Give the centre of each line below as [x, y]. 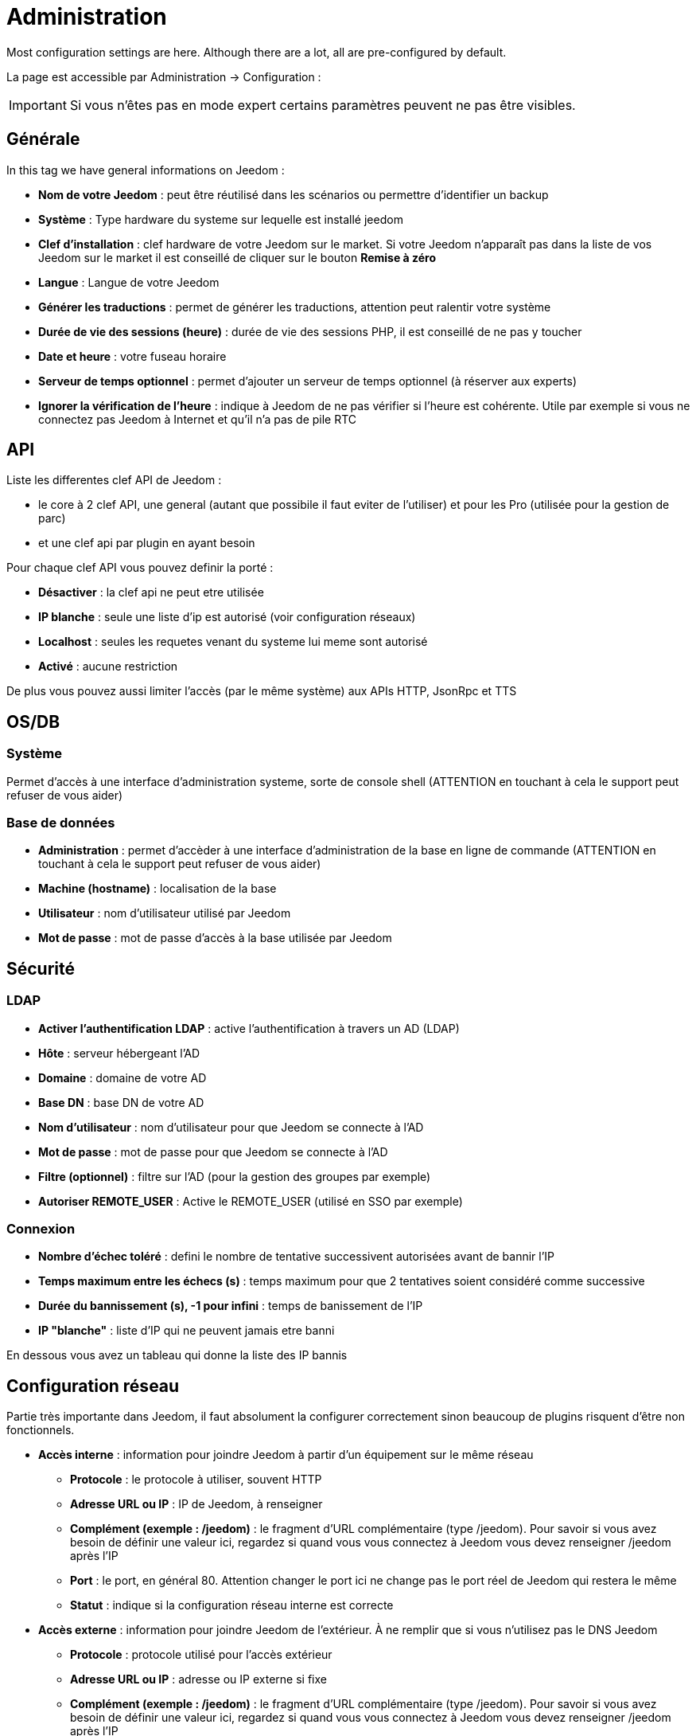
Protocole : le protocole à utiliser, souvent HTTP [196, 1480]
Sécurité [41, 968]
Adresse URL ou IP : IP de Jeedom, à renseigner [196, 1504]
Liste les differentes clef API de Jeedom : [114, 480]
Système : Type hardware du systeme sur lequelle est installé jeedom [221, 219]
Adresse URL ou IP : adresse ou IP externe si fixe [198, 1679]
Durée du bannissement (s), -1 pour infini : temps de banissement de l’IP [231, 1306]
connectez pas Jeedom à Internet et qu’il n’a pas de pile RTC [198, 419]
